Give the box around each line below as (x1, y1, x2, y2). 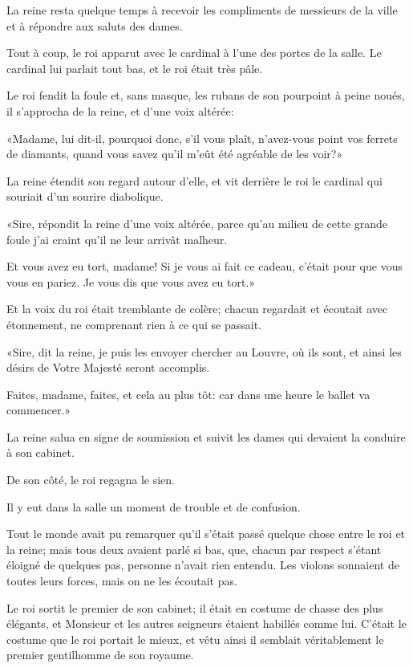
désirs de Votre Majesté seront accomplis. (6, 359, 210, 376)
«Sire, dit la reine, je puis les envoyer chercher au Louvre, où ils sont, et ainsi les (6, 343, 402, 360)
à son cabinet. (6, 444, 75, 461)
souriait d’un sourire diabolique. (6, 188, 164, 205)
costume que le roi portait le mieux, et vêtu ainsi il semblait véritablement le (6, 630, 384, 647)
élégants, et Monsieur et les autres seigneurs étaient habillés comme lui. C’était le (6, 615, 407, 632)
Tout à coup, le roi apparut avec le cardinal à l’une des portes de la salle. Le (6, 44, 382, 61)
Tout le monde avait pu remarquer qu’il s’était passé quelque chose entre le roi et (6, 525, 406, 542)
